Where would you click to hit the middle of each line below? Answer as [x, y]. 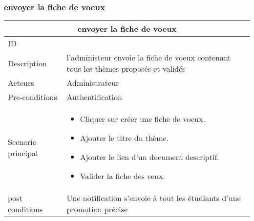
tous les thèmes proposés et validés [126, 69]
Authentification [94, 97]
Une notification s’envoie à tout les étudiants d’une [154, 198]
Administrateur [93, 83]
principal [23, 153]
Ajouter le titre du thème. [124, 138]
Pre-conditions [32, 97]
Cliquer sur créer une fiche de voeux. [142, 119]
